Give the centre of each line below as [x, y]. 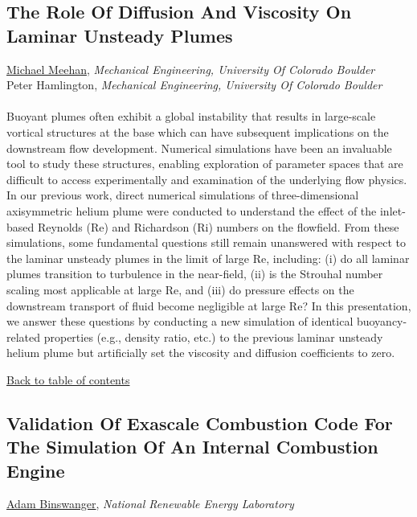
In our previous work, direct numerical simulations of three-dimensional [183, 195]
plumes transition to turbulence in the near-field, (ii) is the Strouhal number [195, 274]
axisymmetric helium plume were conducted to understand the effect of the [192, 210]
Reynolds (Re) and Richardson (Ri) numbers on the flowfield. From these [218, 226]
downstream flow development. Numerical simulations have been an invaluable [199, 148]
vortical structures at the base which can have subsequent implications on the [198, 131]
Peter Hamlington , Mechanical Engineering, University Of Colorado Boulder [194, 85]
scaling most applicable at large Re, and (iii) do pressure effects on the [180, 289]
